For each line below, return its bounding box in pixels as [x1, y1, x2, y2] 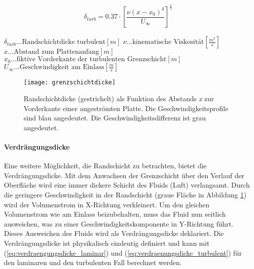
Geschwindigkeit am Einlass [19, 64, 105, 71]
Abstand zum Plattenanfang [13, 48, 99, 56]
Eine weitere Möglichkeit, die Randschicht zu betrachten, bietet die [4, 160, 207, 171]
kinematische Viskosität [132, 38, 204, 46]
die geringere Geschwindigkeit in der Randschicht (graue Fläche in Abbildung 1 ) [4, 190, 247, 199]
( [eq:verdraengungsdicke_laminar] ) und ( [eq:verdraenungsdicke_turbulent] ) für [4, 247, 242, 258]
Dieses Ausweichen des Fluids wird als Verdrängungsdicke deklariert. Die [4, 228, 224, 238]
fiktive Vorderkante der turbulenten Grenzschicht [16, 56, 167, 63]
